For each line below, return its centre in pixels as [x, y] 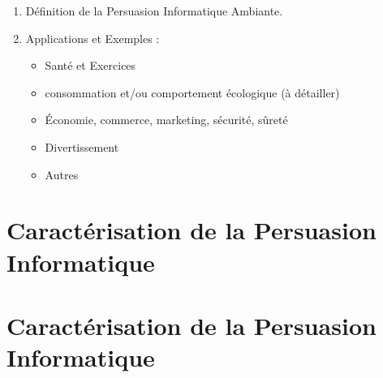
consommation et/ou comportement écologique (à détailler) [192, 92]
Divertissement [82, 146]
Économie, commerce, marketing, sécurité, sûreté [166, 120]
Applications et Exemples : [93, 38]
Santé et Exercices [90, 65]
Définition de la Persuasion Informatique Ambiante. [154, 11]
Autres [62, 174]
